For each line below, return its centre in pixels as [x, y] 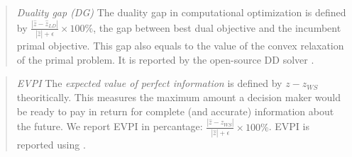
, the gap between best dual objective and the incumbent [217, 27]
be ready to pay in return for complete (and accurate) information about [175, 111]
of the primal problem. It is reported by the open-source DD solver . [165, 59]
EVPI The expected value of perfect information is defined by [149, 83]
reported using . [51, 144]
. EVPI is [289, 126]
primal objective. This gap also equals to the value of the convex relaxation [180, 46]
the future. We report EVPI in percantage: [110, 126]
